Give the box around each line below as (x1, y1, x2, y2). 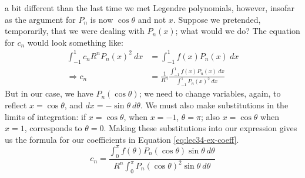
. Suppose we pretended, (173, 13, 261, 25)
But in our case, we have (5, 87, 93, 100)
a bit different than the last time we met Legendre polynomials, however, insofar (5, 2, 294, 13)
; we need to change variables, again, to (139, 87, 281, 100)
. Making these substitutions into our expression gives (103, 122, 297, 134)
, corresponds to (24, 122, 82, 134)
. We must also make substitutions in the (140, 98, 289, 111)
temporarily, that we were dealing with (5, 25, 145, 37)
